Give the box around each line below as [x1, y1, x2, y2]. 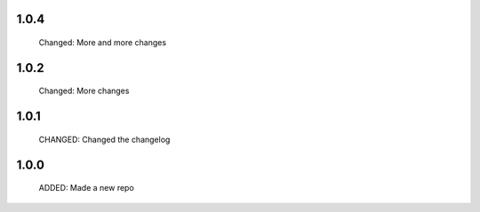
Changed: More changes [38, 85, 130, 97]
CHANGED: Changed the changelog [38, 134, 171, 145]
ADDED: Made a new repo [38, 183, 135, 193]
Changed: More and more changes [38, 37, 167, 48]
